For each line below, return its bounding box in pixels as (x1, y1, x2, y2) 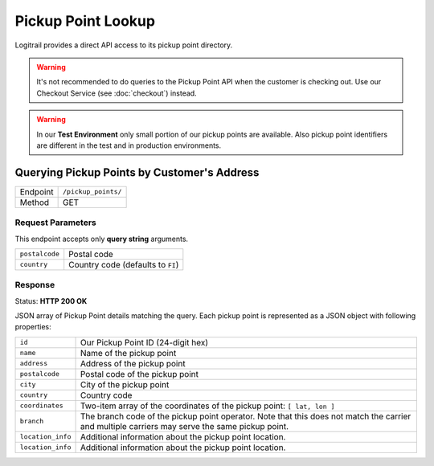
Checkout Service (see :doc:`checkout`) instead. (36, 88, 197, 98)
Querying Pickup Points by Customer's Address (14, 166, 260, 179)
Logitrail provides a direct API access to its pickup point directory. (14, 40, 233, 50)
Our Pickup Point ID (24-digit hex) (80, 337, 209, 348)
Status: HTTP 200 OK (14, 296, 88, 305)
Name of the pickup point (80, 347, 177, 358)
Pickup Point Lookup (14, 12, 156, 30)
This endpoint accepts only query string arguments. (14, 234, 189, 243)
